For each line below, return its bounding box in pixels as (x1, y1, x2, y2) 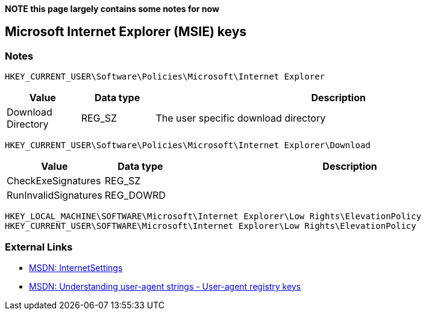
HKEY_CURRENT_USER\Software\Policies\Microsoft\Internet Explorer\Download (5, 140, 371, 151)
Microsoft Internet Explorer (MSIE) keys (5, 24, 247, 40)
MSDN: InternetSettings (29, 262, 123, 273)
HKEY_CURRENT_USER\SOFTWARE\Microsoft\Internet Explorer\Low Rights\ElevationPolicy (5, 221, 416, 231)
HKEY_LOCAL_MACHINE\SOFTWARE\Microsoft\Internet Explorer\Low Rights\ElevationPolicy (5, 211, 422, 222)
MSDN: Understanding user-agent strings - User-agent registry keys (29, 281, 301, 292)
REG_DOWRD (104, 189, 166, 202)
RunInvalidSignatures (7, 189, 102, 202)
